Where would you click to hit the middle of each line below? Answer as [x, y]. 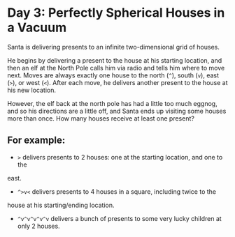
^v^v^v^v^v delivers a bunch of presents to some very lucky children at [119, 218]
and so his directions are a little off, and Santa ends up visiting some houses [117, 111]
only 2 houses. [39, 226]
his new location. [32, 90]
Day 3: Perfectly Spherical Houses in [116, 13]
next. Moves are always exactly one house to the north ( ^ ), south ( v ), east [113, 75]
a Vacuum [37, 28]
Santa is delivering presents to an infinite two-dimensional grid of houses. [114, 47]
